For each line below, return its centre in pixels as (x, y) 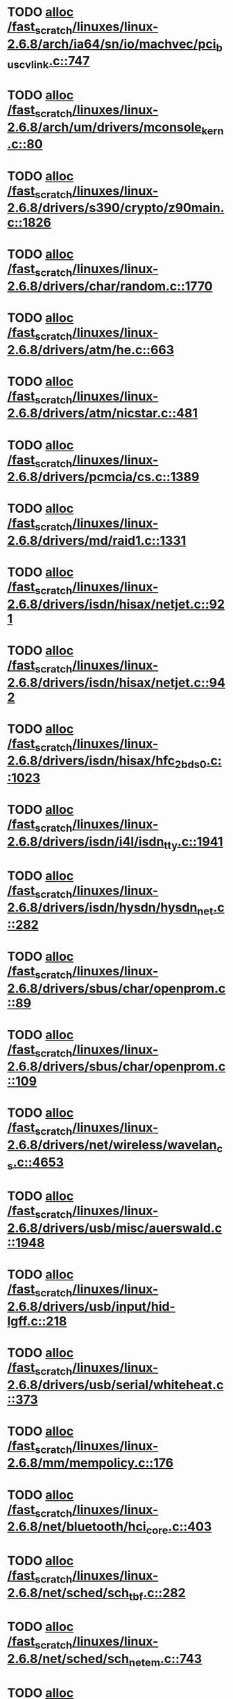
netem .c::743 (165, 1660)
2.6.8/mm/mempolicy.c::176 (90, 1463)
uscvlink (28, 64)
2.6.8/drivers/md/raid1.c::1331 (97, 541)
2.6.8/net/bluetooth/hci (77, 1527)
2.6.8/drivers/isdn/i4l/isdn (86, 841)
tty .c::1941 (193, 843)
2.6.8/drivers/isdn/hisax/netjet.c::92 (116, 604)
